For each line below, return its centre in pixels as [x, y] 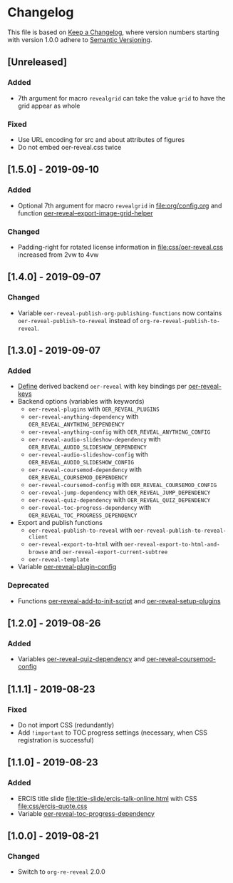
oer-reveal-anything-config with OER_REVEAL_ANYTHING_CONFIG [119, 432]
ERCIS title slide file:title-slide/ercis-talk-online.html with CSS [107, 798]
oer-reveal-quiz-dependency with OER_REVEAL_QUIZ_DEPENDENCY [119, 500]
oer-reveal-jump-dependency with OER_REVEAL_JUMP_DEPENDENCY [119, 492]
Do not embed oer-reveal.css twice [69, 147]
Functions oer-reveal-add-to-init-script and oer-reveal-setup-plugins [119, 601]
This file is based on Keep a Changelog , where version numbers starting [113, 32]
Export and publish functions [60, 523]
